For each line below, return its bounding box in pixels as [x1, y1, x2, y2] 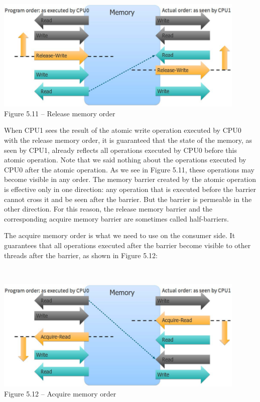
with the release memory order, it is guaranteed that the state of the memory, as [4, 135, 252, 145]
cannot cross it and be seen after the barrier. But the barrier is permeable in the [4, 193, 252, 204]
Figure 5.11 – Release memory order [4, 108, 115, 118]
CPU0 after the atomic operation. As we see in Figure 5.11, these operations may [4, 164, 254, 174]
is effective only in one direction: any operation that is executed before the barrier [4, 183, 256, 194]
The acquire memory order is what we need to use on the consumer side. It [4, 230, 235, 241]
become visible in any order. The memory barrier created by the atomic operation [4, 174, 256, 184]
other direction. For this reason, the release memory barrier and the [4, 204, 212, 214]
